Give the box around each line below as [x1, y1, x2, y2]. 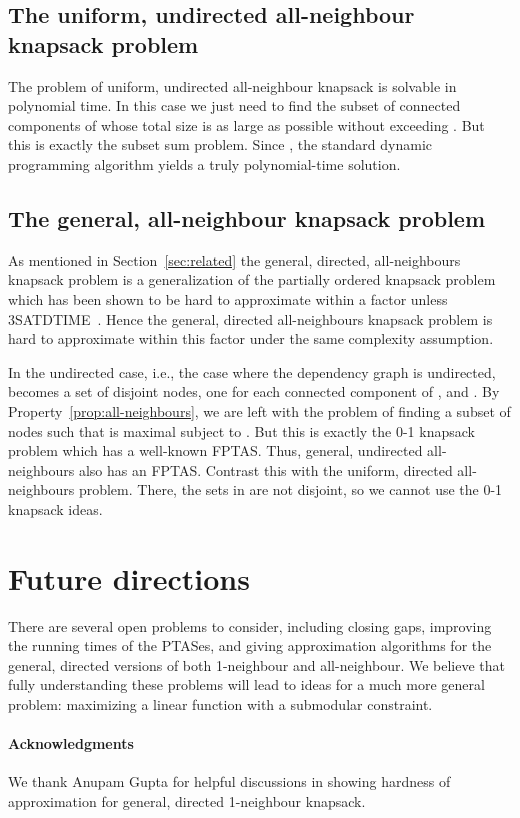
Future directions [8, 557, 250, 598]
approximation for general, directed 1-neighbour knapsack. [8, 790, 366, 811]
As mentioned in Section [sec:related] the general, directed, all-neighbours [8, 249, 461, 270]
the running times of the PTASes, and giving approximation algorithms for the [8, 635, 492, 656]
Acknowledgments [8, 733, 134, 754]
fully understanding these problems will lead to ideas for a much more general [8, 674, 485, 695]
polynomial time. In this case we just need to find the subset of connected [8, 95, 461, 116]
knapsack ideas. [8, 498, 103, 519]
